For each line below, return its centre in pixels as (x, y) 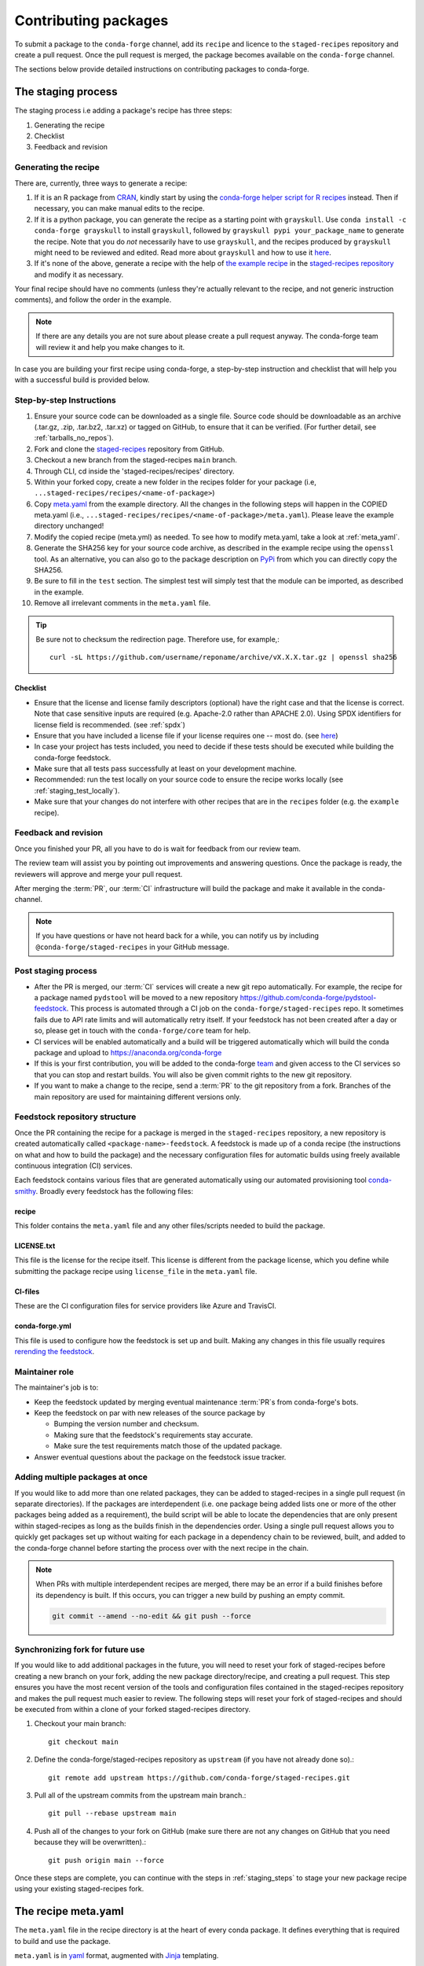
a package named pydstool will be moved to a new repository (136, 998)
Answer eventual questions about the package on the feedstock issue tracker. (160, 1457)
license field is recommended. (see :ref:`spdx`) (110, 724)
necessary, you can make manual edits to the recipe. (119, 208)
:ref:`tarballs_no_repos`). (74, 438)
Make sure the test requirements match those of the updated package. (168, 1446)
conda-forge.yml (43, 1326)
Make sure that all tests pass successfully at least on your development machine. (166, 769)
